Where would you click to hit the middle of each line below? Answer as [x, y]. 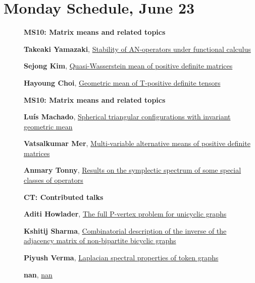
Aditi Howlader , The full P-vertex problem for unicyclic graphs [125, 214]
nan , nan [38, 274]
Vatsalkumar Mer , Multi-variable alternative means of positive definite [137, 143]
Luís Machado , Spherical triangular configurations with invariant [127, 117]
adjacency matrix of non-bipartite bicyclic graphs [100, 240]
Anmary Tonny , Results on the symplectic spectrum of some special [133, 170]
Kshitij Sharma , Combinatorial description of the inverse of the [125, 230]
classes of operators [54, 180]
